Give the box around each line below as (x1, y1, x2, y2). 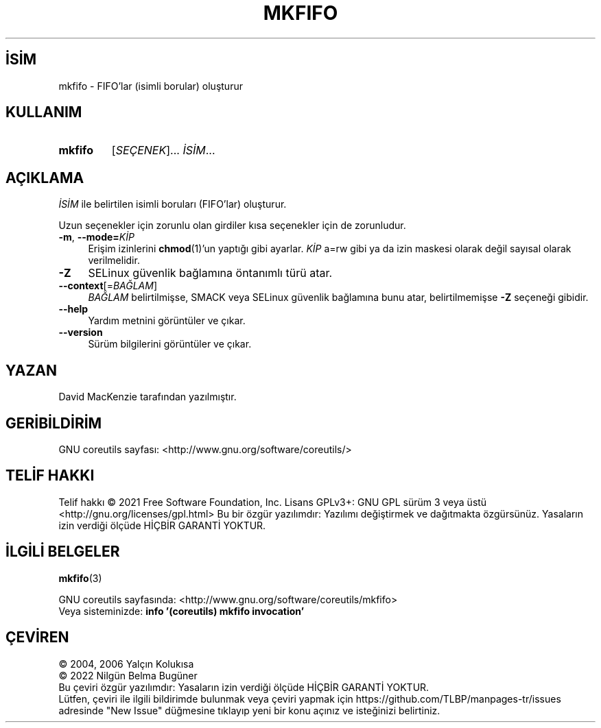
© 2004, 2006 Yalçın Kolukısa (58, 657, 194, 670)
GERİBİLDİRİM (5, 414, 102, 432)
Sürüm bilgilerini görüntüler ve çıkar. (88, 338, 252, 350)
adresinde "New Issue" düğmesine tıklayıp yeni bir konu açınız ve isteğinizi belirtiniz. (58, 704, 440, 716)
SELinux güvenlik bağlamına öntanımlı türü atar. (88, 266, 333, 280)
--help (58, 303, 89, 315)
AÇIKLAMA (5, 169, 84, 186)
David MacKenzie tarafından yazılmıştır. (58, 391, 237, 403)
